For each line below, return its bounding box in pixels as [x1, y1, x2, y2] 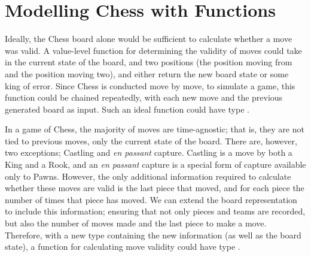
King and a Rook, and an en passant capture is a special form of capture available [5, 158, 306, 171]
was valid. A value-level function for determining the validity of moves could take [5, 44, 302, 56]
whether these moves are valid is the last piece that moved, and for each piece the [5, 182, 304, 194]
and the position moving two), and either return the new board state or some [5, 67, 289, 80]
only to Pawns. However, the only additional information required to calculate [5, 170, 291, 182]
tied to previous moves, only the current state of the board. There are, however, [5, 134, 297, 147]
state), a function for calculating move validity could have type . [5, 240, 240, 253]
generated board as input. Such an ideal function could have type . [5, 102, 249, 115]
